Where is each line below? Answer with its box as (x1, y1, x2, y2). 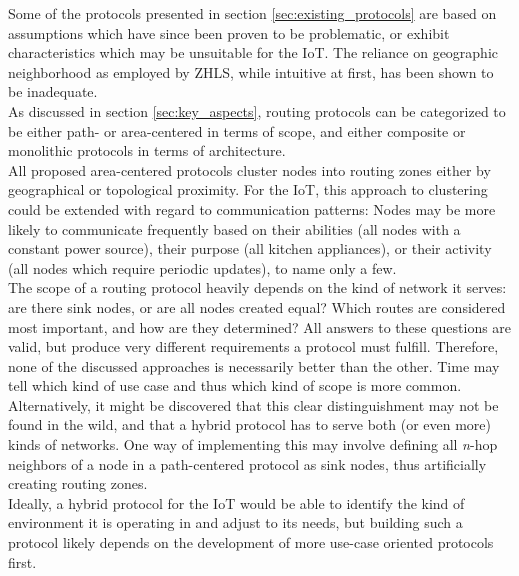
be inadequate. (8, 81, 98, 102)
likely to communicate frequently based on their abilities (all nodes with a (8, 218, 461, 239)
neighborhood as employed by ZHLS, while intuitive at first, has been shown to (8, 61, 494, 82)
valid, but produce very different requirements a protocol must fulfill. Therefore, (8, 336, 499, 357)
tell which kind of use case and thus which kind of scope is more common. (8, 375, 462, 396)
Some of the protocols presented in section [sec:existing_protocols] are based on (8, 3, 497, 23)
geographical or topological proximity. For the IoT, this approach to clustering (8, 179, 488, 200)
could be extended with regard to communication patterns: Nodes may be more (8, 198, 496, 219)
